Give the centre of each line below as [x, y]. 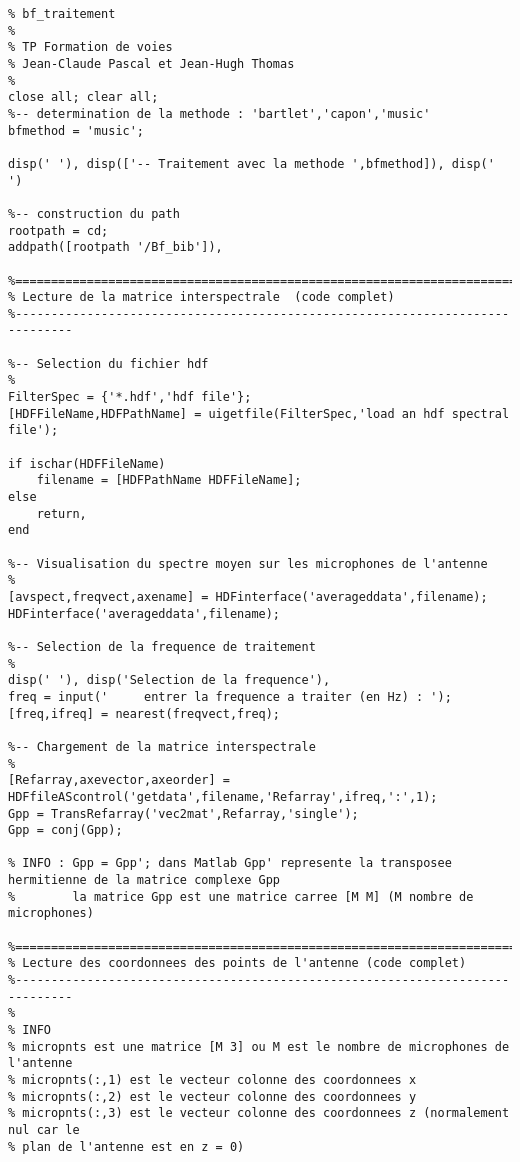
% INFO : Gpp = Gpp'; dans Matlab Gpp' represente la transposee [230, 863]
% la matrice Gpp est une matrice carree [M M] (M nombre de [241, 896]
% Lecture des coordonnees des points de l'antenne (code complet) [237, 963]
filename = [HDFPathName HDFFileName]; [169, 480]
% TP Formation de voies [90, 47]
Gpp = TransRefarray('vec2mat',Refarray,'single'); [183, 813]
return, [61, 513]
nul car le [44, 1129]
